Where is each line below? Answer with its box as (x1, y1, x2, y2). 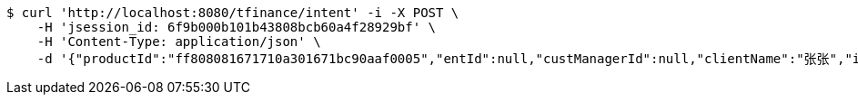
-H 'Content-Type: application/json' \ (36, 34, 321, 49)
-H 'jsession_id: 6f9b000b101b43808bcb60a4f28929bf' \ (36, 20, 437, 34)
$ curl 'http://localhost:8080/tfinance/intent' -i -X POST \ (6, 5, 459, 20)
